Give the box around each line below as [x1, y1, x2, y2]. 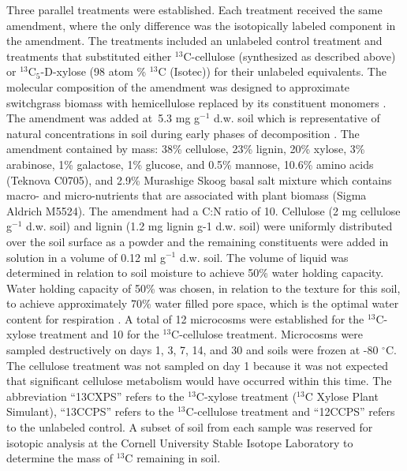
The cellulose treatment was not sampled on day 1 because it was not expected [6, 357, 389, 373]
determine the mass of [6, 450, 114, 466]
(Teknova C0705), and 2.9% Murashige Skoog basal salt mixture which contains [6, 171, 392, 188]
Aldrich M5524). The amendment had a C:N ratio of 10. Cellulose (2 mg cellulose [6, 202, 401, 219]
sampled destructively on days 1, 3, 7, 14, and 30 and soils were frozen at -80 [6, 342, 379, 358]
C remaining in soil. [125, 450, 221, 466]
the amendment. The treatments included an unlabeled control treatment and [6, 32, 383, 49]
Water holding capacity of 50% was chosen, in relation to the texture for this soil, [6, 279, 401, 296]
